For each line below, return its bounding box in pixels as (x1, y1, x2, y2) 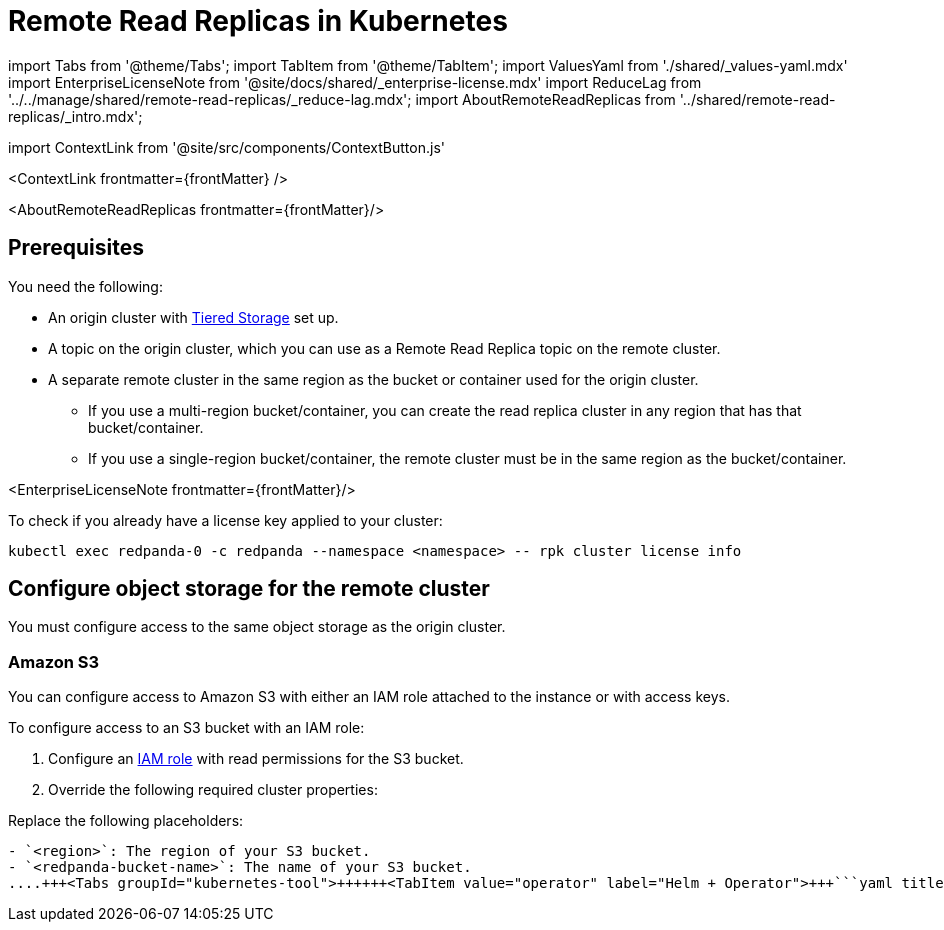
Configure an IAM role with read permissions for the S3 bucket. (48, 750, 464, 768)
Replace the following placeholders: (8, 812, 244, 830)
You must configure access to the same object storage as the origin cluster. (8, 618, 506, 636)
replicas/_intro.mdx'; (8, 107, 143, 125)
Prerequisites (8, 235, 144, 261)
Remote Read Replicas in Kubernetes (8, 4, 508, 38)
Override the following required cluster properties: (48, 781, 378, 799)
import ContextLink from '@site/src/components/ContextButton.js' (8, 138, 445, 156)
